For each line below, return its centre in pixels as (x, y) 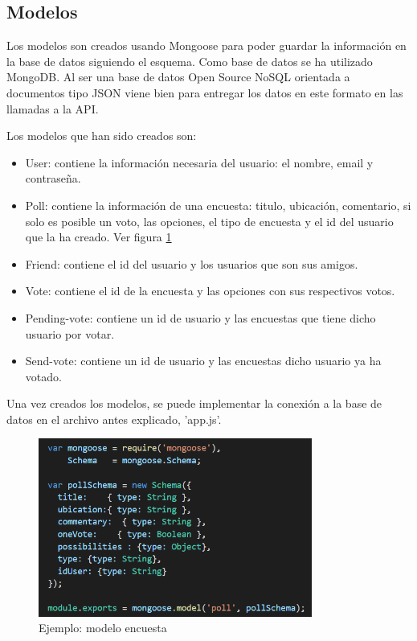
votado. (43, 376)
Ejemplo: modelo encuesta (103, 628)
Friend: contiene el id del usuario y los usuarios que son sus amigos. (192, 263)
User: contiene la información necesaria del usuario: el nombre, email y (199, 162)
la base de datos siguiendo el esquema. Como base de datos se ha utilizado (190, 61)
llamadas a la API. (53, 108)
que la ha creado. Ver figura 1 (98, 237)
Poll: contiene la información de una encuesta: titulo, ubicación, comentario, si (218, 205)
